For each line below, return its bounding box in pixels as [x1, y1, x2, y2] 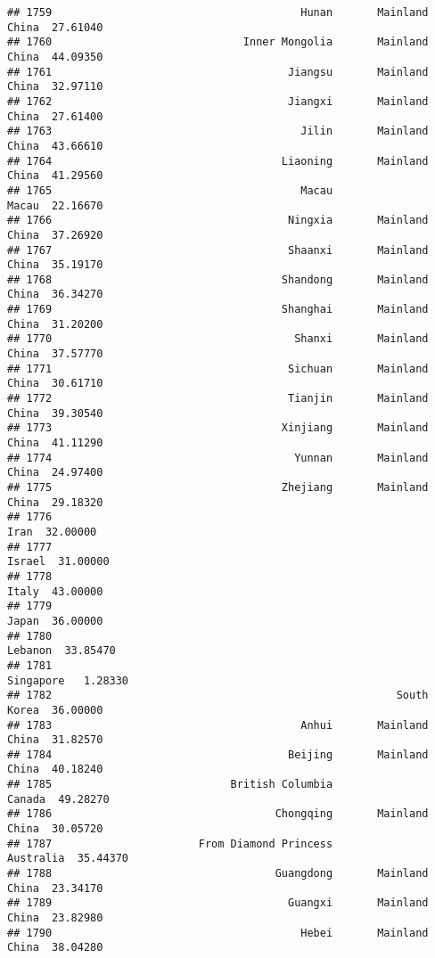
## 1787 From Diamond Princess [7, 837, 333, 850]
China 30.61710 [7, 377, 103, 390]
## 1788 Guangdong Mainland [7, 867, 429, 880]
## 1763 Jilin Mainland [7, 125, 429, 138]
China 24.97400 [7, 466, 103, 479]
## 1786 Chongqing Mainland [7, 807, 429, 821]
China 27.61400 [7, 110, 103, 123]
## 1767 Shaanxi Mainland [7, 243, 429, 257]
